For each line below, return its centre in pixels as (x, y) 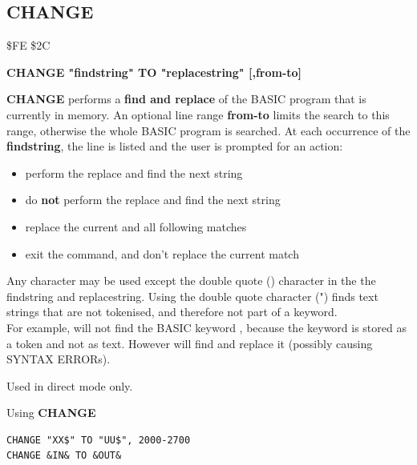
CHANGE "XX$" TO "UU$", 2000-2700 (99, 440)
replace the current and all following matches (136, 226)
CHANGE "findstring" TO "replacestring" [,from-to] (154, 72)
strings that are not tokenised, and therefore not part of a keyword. (172, 312)
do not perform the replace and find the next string (153, 200)
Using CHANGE (51, 413)
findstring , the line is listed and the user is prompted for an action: (175, 146)
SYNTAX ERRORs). (59, 359)
